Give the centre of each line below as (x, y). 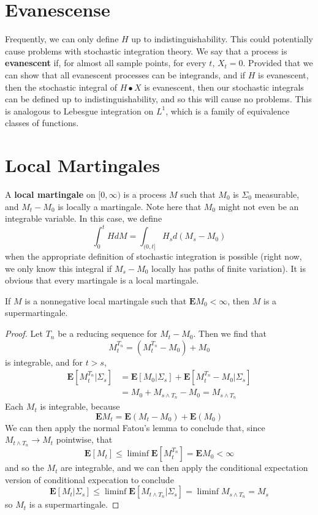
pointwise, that (84, 439)
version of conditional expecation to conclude (89, 479)
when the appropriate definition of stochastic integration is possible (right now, (153, 256)
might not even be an (259, 206)
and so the (25, 468)
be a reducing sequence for (108, 333)
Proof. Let (24, 333)
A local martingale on (50, 194)
